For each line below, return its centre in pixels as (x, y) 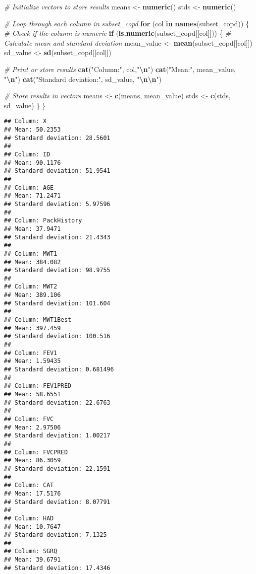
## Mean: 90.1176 (32, 163)
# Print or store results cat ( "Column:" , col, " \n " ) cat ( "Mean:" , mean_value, (120, 69)
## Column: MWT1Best (38, 320)
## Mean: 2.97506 (32, 427)
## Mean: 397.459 (32, 328)
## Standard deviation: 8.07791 (57, 502)
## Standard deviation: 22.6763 (57, 402)
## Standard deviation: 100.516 (57, 336)
